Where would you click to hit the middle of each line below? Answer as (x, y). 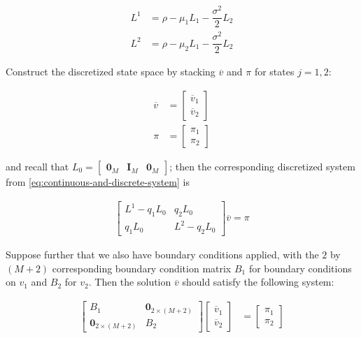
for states (274, 72)
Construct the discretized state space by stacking (111, 72)
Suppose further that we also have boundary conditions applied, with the (162, 255)
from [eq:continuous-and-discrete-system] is (98, 182)
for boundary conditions (300, 268)
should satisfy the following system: (258, 282)
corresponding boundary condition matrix (142, 268)
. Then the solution (130, 282)
